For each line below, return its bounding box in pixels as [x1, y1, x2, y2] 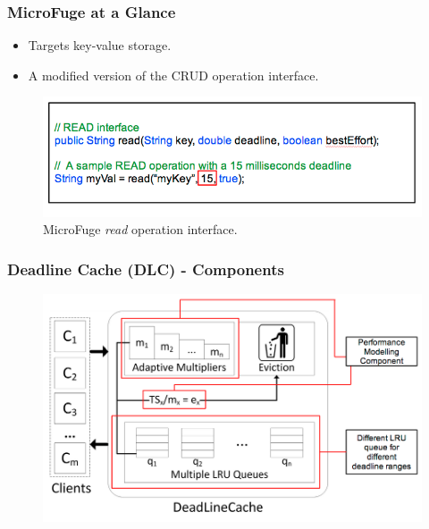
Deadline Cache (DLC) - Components [7, 257, 284, 280]
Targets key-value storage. [28, 36, 172, 55]
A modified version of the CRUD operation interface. [28, 65, 319, 84]
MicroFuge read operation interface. [43, 220, 238, 239]
